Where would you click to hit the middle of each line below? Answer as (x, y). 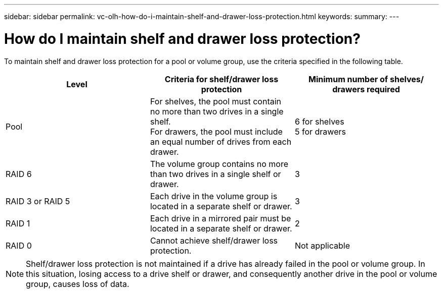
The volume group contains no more (219, 164)
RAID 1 (18, 223)
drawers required (366, 89)
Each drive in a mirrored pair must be (220, 218)
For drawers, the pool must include (216, 131)
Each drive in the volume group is (214, 196)
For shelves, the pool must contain (216, 101)
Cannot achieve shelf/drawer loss (214, 240)
